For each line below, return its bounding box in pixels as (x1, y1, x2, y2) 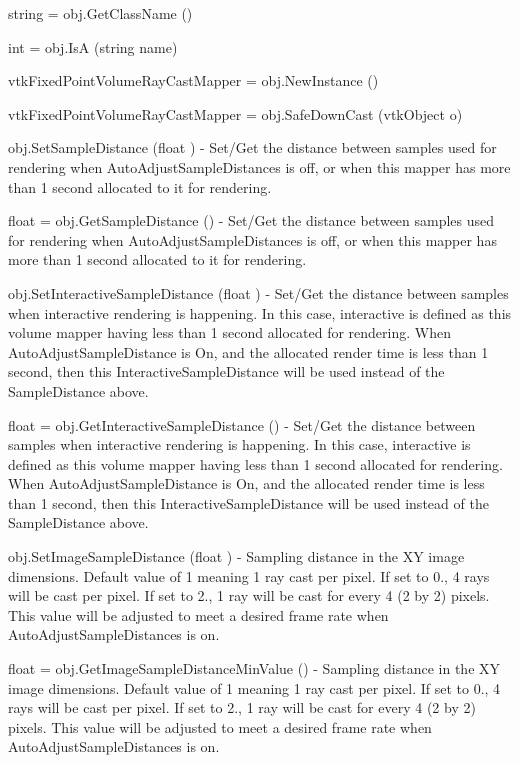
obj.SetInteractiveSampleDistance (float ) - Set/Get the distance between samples (8, 282, 509, 303)
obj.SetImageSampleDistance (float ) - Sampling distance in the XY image (8, 546, 465, 567)
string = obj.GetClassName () (8, 3, 193, 23)
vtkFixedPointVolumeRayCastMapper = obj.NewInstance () (8, 70, 379, 91)
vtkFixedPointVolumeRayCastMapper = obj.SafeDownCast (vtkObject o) (8, 103, 463, 124)
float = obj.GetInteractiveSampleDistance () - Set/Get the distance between (8, 414, 476, 435)
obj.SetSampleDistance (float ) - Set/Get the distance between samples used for (8, 137, 497, 158)
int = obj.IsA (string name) (8, 36, 178, 57)
